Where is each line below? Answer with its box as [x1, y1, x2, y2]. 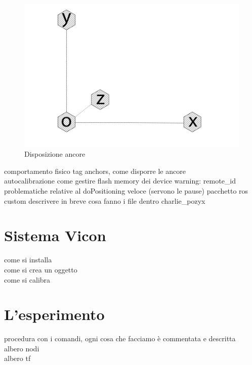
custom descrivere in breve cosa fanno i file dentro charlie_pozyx [4, 195, 205, 206]
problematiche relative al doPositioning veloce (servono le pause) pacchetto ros [4, 186, 248, 196]
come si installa [4, 254, 52, 265]
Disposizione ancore [24, 149, 86, 159]
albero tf [4, 353, 31, 363]
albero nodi [4, 343, 39, 353]
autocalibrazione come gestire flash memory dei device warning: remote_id [4, 175, 236, 186]
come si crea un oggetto [4, 264, 77, 275]
